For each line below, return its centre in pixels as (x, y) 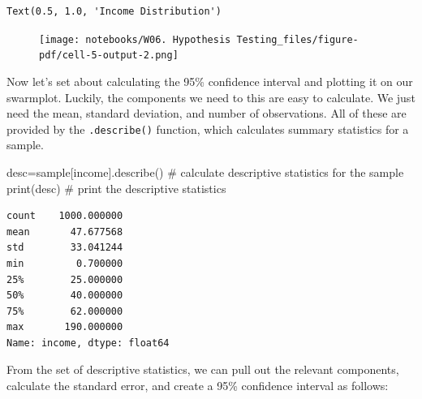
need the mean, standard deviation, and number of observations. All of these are (207, 113)
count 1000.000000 (65, 216)
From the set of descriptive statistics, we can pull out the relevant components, (203, 369)
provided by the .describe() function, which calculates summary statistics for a (208, 129)
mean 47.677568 (65, 232)
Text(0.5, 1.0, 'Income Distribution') (114, 11)
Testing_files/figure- (297, 39)
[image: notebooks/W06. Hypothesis (135, 39)
